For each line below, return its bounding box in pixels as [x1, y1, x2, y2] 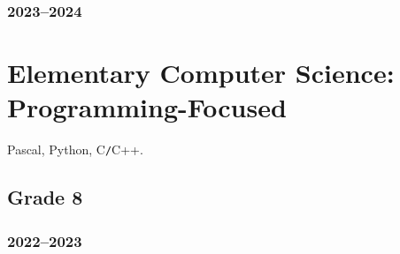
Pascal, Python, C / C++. [7, 140, 143, 159]
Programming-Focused [7, 89, 287, 125]
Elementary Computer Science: [7, 55, 395, 91]
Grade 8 [7, 183, 83, 211]
